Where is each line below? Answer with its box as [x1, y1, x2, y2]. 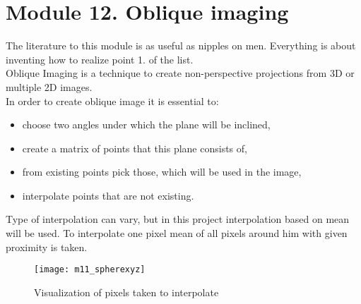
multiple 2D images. [6, 79, 93, 94]
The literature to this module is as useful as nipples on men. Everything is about [6, 38, 356, 53]
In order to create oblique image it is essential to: [6, 93, 219, 108]
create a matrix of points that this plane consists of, [22, 140, 247, 155]
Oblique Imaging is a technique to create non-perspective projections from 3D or [6, 66, 355, 80]
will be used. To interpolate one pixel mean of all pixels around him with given [6, 226, 348, 241]
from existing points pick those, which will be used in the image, [22, 164, 302, 179]
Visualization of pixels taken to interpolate [34, 284, 219, 299]
